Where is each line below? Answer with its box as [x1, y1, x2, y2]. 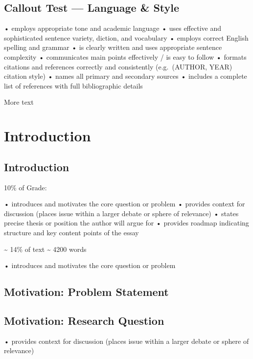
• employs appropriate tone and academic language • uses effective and [4, 23, 221, 33]
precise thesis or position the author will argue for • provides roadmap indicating [4, 218, 249, 228]
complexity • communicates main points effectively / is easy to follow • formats [4, 51, 247, 62]
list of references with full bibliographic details [4, 80, 143, 90]
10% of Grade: [4, 182, 47, 192]
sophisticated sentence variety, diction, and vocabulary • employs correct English [4, 32, 249, 43]
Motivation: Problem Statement [4, 284, 169, 299]
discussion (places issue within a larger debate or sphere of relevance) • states [4, 208, 239, 218]
